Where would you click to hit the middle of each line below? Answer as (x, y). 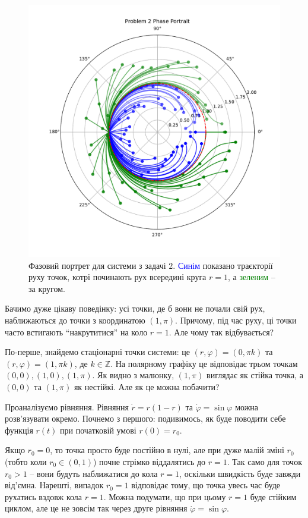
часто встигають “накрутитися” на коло (76, 332)
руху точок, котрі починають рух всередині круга (118, 277)
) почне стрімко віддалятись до (149, 461)
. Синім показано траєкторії (223, 265)
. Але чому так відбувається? (221, 332)
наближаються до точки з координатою (75, 320)
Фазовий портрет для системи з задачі (97, 265)
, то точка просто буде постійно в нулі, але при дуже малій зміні (167, 450)
